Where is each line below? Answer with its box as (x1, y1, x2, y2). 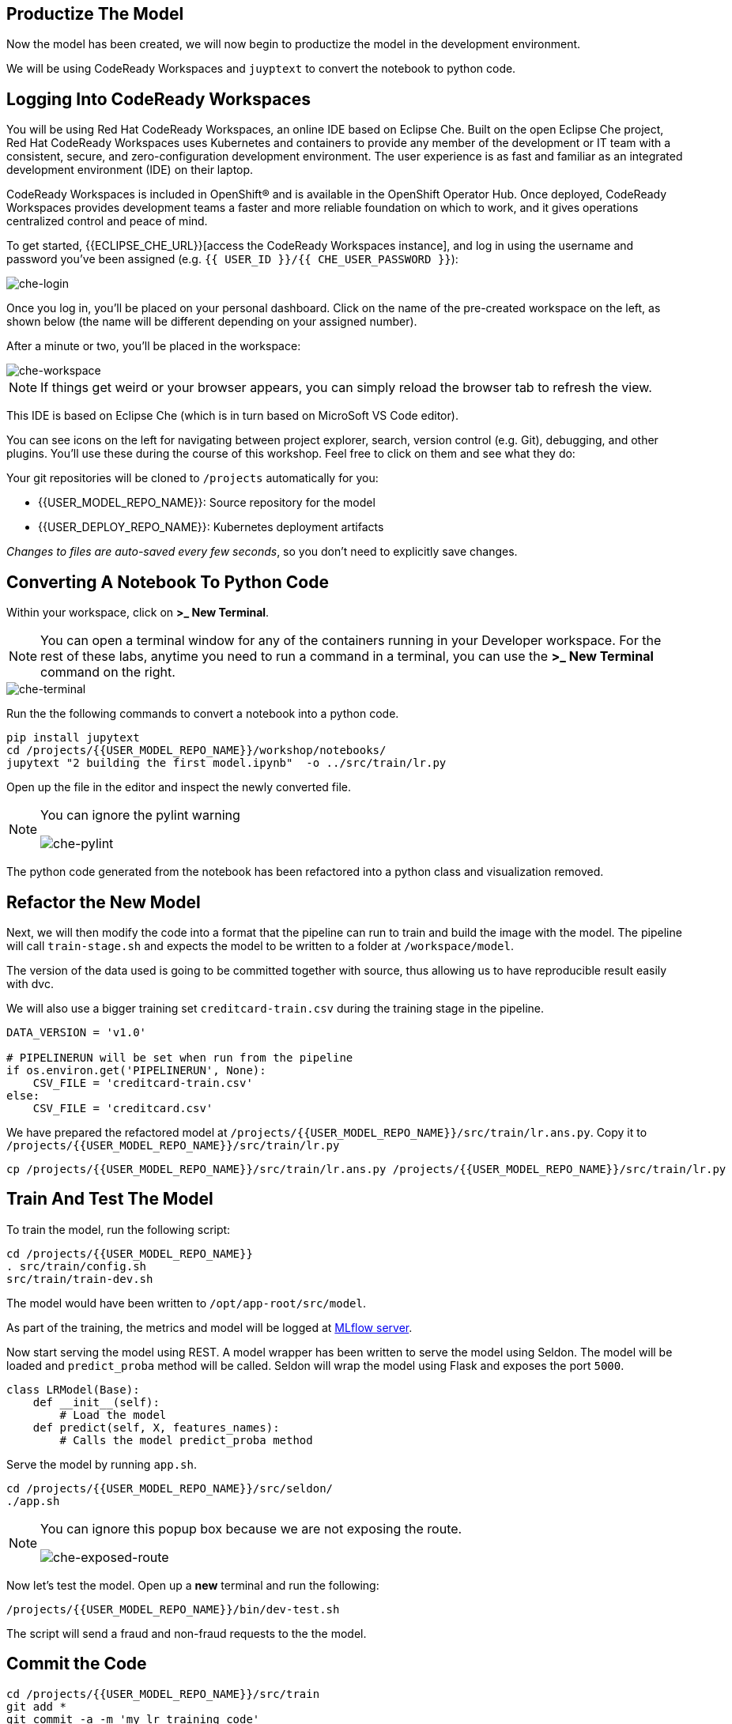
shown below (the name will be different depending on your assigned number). (6, 315, 417, 329)
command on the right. (40, 664, 175, 681)
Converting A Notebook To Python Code (6, 572, 329, 592)
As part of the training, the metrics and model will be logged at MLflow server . (6, 1320, 413, 1334)
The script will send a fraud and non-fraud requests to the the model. (6, 1626, 367, 1640)
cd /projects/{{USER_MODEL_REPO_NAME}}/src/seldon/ (6, 1481, 334, 1495)
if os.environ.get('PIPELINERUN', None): (6, 1063, 266, 1077)
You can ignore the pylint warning (40, 807, 240, 824)
